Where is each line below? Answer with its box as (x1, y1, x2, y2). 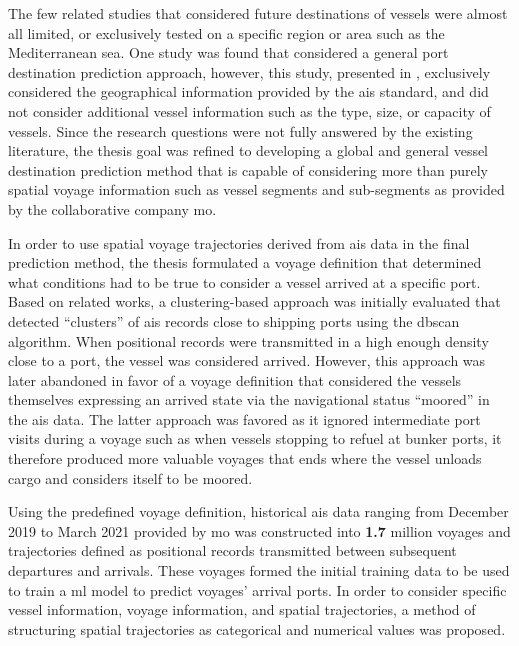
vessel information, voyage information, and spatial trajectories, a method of (8, 599, 476, 620)
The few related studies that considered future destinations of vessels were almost (8, 3, 508, 23)
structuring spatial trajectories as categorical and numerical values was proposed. (8, 618, 506, 639)
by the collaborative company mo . (8, 198, 217, 219)
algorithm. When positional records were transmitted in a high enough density (8, 330, 489, 351)
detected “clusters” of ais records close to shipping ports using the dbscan (8, 310, 460, 331)
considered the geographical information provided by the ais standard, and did (8, 81, 489, 102)
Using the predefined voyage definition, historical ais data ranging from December (8, 501, 509, 522)
